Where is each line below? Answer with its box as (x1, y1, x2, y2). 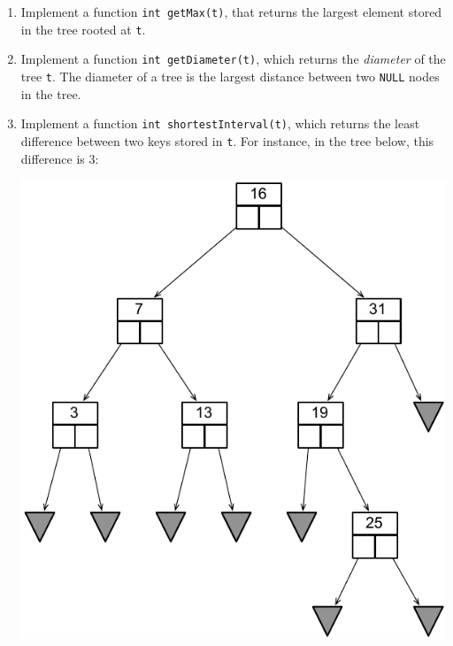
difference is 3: (20, 149, 99, 167)
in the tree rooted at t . (20, 19, 146, 38)
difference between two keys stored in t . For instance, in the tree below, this (20, 131, 434, 150)
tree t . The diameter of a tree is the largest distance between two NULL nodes (20, 66, 440, 85)
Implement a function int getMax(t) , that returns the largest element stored (20, 3, 442, 20)
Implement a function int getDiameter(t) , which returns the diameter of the (20, 50, 446, 68)
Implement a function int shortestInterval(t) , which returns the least (20, 114, 420, 133)
